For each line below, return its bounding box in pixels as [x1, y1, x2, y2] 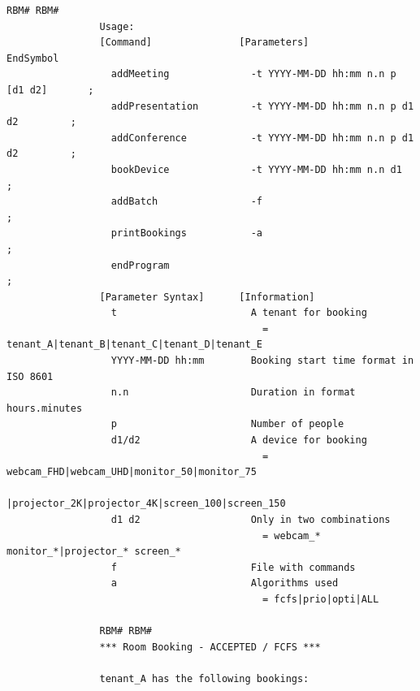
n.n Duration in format [110, 387, 356, 399]
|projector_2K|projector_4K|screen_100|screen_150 [6, 498, 286, 510]
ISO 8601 [6, 370, 54, 382]
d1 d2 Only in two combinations [110, 514, 391, 525]
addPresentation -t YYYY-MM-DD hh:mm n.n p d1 [110, 100, 414, 112]
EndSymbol [6, 52, 59, 64]
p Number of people [110, 418, 344, 430]
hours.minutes [6, 402, 83, 414]
